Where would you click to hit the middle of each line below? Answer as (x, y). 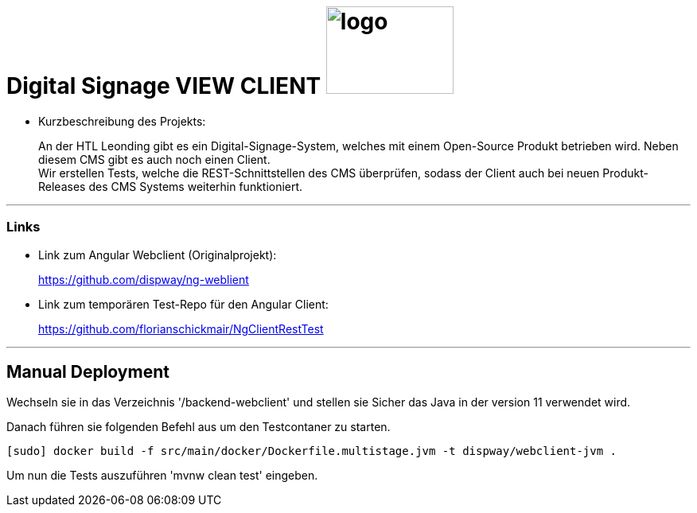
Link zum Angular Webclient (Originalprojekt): (158, 255)
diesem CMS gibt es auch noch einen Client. (154, 159)
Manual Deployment (88, 371)
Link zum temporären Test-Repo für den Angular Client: (183, 304)
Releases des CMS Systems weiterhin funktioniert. (171, 186)
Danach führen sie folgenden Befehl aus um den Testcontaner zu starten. (199, 427)
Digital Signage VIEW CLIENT (164, 86)
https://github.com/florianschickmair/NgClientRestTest (181, 328)
